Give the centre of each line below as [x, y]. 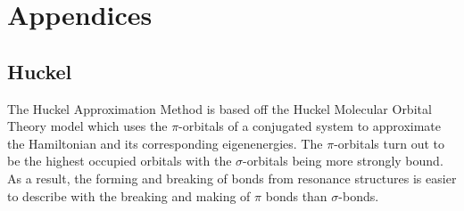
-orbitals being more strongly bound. [343, 161]
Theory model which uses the [87, 126]
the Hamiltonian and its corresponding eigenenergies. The [165, 143]
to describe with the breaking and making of [129, 195]
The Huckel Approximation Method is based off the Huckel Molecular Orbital [220, 108]
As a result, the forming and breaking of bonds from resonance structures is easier [232, 178]
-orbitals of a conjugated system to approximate [310, 126]
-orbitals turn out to [389, 143]
